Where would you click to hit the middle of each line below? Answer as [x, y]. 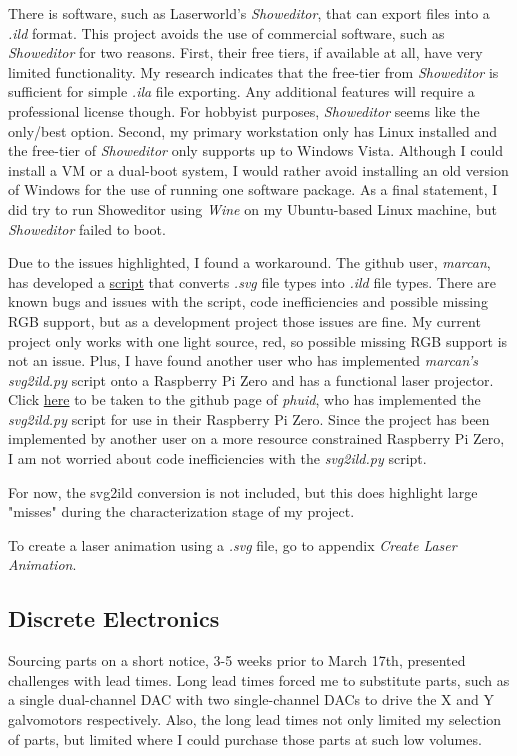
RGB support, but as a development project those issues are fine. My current [244, 320]
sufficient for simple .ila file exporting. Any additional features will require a [241, 91]
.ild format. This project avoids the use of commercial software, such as [226, 32]
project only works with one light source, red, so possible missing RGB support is [258, 340]
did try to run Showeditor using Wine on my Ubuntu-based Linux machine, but [252, 208]
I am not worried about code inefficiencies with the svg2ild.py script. [217, 458]
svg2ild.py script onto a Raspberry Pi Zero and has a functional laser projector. [251, 379]
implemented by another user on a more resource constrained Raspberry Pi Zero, [256, 438]
